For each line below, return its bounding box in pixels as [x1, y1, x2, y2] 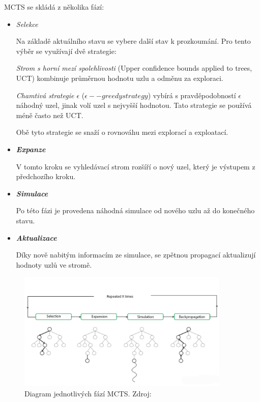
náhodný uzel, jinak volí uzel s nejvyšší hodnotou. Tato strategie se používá [16, 100, 252, 110]
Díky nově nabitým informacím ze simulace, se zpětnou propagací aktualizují [16, 249, 256, 260]
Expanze [16, 143, 46, 154]
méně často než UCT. [16, 109, 83, 120]
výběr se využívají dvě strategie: [16, 45, 117, 56]
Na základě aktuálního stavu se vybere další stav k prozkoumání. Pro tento [16, 36, 251, 46]
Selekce [16, 18, 38, 29]
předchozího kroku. [16, 171, 76, 182]
